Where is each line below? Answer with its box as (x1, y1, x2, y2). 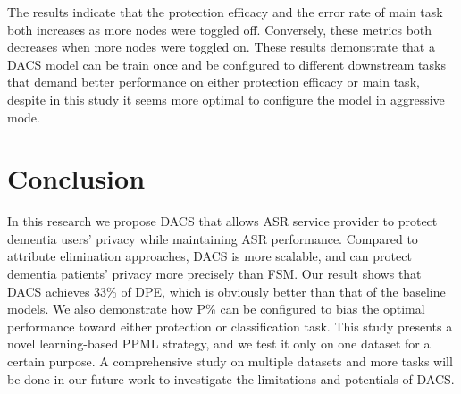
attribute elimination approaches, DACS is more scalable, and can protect (7, 247, 412, 265)
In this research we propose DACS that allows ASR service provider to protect (7, 212, 438, 231)
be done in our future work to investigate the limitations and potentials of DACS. (7, 369, 455, 388)
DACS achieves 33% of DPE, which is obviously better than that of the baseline (7, 281, 446, 300)
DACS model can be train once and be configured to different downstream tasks (7, 54, 446, 73)
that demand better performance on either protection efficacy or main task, (7, 72, 420, 91)
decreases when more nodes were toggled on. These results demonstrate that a (7, 38, 435, 56)
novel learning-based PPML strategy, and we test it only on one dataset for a (7, 334, 431, 353)
